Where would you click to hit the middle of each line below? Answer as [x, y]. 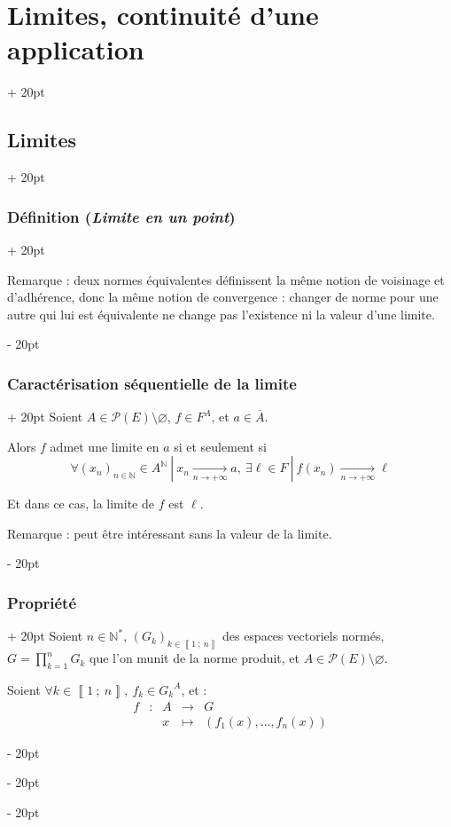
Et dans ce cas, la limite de [81, 504]
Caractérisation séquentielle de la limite [152, 383]
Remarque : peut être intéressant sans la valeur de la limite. [170, 533]
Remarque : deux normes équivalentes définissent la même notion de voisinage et [226, 279]
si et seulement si [221, 446]
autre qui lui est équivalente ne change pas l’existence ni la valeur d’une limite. [221, 314]
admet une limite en [105, 446]
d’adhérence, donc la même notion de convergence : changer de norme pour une [223, 297]
